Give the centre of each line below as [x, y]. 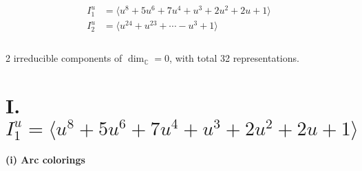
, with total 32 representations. [234, 58]
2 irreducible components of [64, 58]
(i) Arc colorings [45, 160]
